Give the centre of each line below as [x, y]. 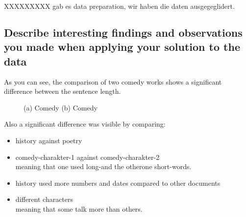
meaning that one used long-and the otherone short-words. [103, 166]
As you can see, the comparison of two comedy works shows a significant [113, 81]
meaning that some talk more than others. [79, 208]
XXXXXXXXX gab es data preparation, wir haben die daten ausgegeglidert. [119, 6]
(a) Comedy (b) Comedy [61, 107]
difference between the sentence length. [62, 91]
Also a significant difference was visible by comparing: [85, 124]
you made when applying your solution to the [122, 47]
